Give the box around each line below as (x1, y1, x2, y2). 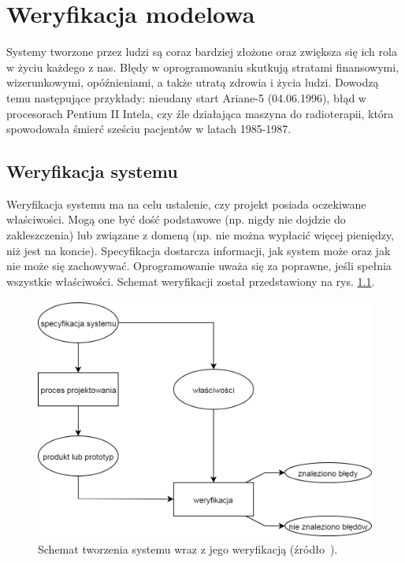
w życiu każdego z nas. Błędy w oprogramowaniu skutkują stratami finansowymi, (6, 58, 399, 75)
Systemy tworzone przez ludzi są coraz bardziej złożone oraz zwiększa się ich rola (6, 43, 397, 60)
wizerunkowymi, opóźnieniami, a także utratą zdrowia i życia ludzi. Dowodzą (6, 74, 379, 91)
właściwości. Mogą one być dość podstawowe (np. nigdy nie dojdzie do (6, 211, 346, 228)
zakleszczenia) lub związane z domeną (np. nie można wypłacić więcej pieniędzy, (6, 227, 394, 243)
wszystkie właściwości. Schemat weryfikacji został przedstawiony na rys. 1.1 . (6, 272, 375, 289)
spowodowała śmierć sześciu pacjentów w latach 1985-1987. (6, 120, 292, 137)
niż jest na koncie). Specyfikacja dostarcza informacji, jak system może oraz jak (6, 242, 391, 258)
